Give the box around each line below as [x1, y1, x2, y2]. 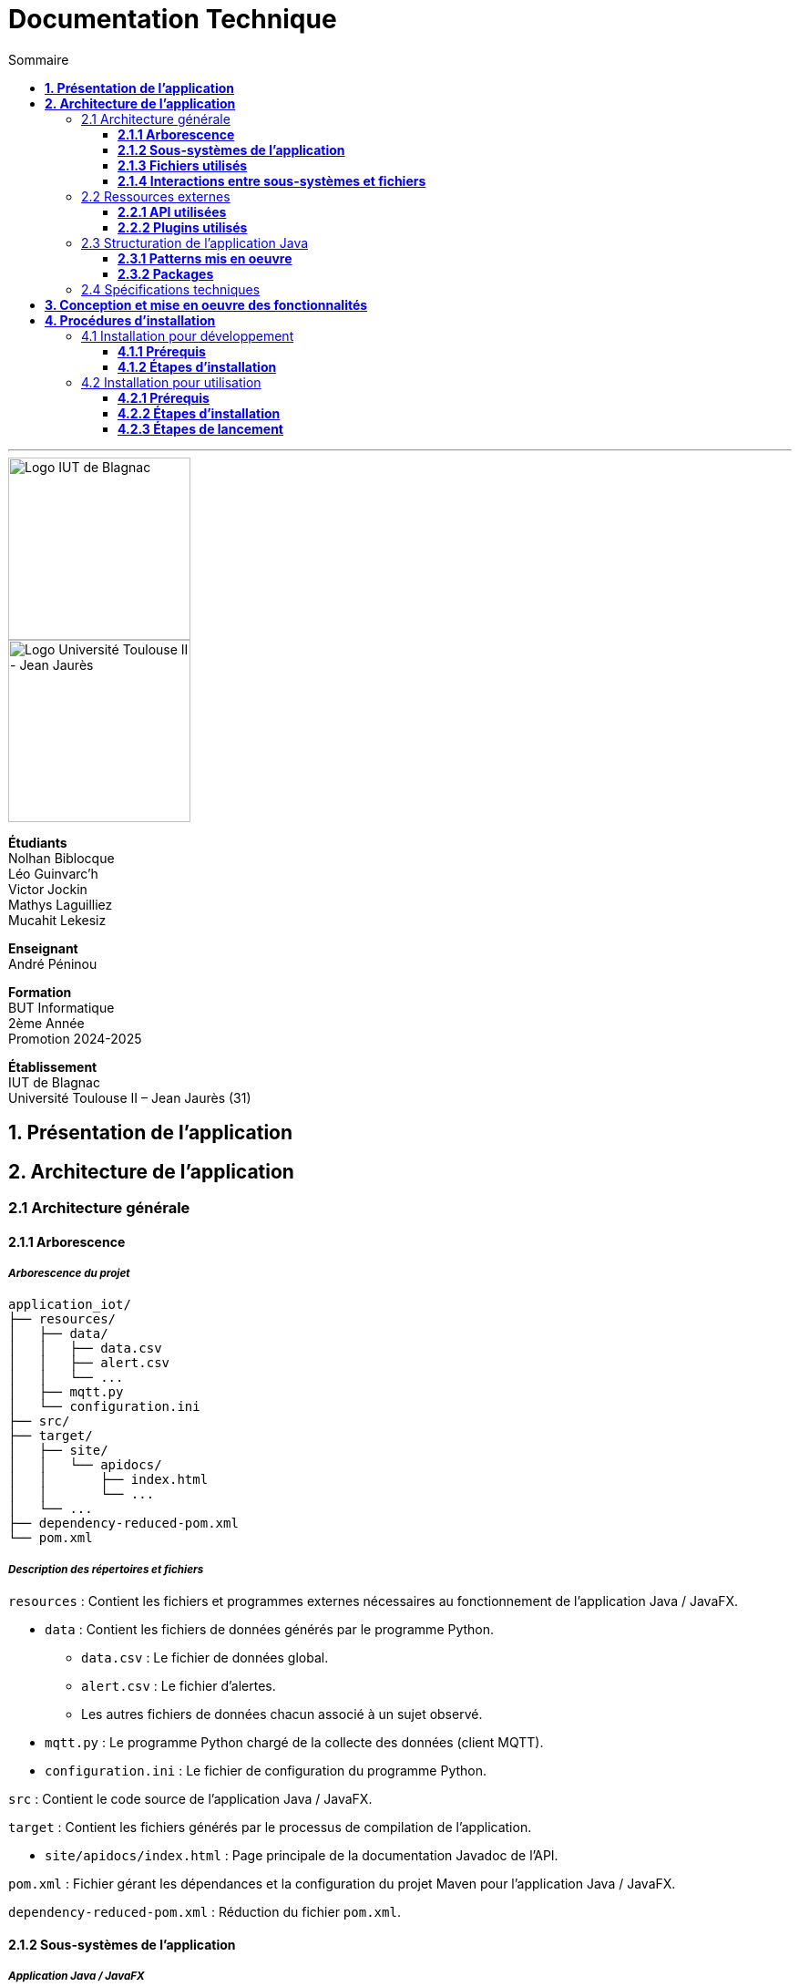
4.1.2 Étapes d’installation [118, 358, 277, 375]
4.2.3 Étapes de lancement [118, 420, 283, 437]
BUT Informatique [8, 999, 115, 1015]
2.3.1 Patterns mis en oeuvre [118, 250, 292, 266]
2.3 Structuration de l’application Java [81, 234, 309, 251]
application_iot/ [8, 1297, 131, 1313]
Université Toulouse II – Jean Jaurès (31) [8, 1089, 251, 1106]
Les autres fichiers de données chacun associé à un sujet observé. [81, 1706, 483, 1723]
